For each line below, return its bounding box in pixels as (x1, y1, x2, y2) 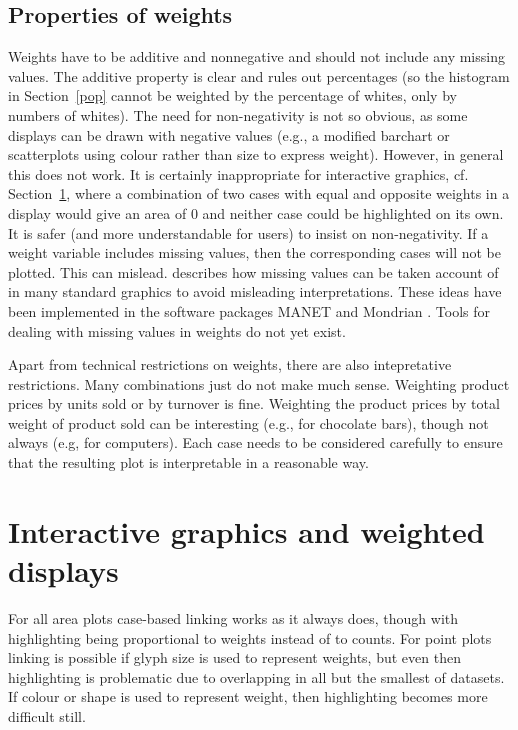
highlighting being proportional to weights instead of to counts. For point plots (8, 627, 492, 648)
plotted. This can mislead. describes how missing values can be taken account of (8, 261, 499, 282)
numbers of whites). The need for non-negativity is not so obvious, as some (8, 104, 468, 125)
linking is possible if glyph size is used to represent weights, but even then (8, 647, 461, 668)
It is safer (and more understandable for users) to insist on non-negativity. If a (8, 222, 489, 243)
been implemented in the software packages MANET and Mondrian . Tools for (8, 300, 490, 321)
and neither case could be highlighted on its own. (202, 202, 504, 223)
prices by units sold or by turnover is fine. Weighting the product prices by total (8, 393, 500, 414)
